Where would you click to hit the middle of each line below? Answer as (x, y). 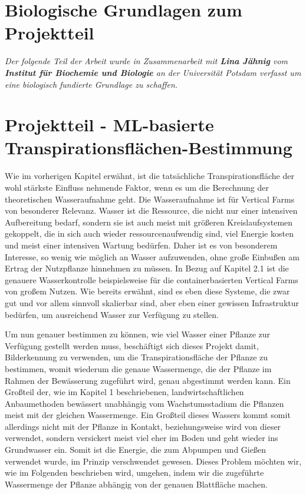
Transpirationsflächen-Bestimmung (149, 147)
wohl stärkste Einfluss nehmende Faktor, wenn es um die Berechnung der (137, 187)
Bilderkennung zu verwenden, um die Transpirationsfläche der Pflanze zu (136, 357)
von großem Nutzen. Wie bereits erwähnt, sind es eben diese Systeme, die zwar (147, 291)
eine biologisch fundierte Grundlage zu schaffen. (91, 84)
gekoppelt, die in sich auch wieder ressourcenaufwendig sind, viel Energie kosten (149, 233)
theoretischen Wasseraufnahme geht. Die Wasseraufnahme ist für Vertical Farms (150, 199)
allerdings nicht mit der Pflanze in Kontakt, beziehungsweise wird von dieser (143, 426)
